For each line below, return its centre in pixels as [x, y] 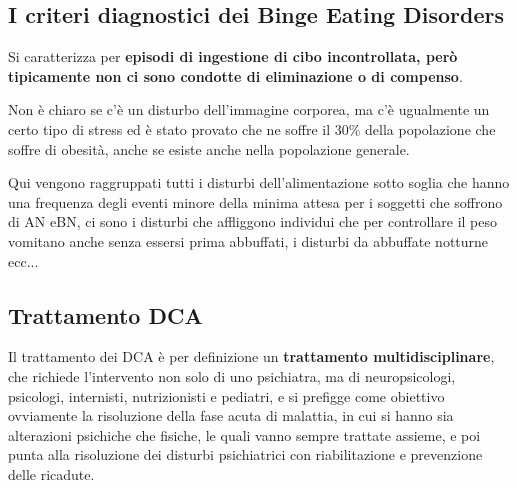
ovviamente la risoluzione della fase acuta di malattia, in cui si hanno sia [231, 415]
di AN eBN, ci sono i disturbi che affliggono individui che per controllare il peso [253, 221]
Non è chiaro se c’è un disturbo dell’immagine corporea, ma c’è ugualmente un [249, 109]
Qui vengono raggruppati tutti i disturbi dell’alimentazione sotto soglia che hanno [259, 182]
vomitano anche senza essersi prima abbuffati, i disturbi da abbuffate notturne [248, 240]
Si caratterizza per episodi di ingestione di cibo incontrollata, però [233, 56]
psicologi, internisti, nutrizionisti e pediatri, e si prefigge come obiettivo [226, 395]
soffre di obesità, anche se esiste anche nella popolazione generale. [209, 148]
